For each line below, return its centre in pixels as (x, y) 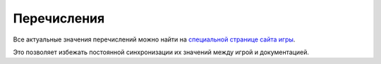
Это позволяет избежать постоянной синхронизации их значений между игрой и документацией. (161, 52)
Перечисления (59, 18)
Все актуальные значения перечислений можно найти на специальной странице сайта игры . (154, 39)
